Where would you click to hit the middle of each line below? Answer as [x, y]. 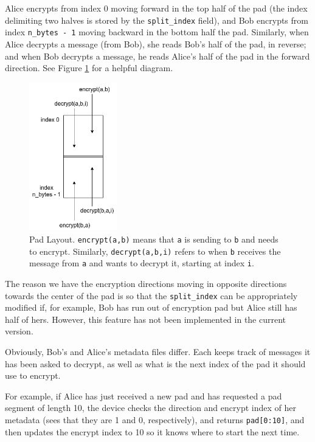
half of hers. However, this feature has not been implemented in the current [146, 319]
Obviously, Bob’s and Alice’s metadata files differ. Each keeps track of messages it [158, 352]
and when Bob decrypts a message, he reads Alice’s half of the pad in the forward [157, 56]
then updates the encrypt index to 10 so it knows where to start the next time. [152, 431]
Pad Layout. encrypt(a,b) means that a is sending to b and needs [154, 239]
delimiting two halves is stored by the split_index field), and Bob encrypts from [157, 20]
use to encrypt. [33, 375]
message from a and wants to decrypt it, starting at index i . [142, 263]
